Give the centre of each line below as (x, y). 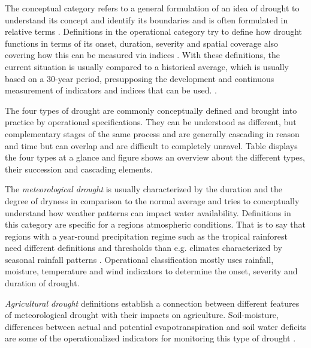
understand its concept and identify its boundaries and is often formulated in (147, 19)
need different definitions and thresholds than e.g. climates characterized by (144, 248)
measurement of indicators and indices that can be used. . (111, 90)
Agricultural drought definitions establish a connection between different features (152, 303)
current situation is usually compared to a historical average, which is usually (147, 66)
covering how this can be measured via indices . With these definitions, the (142, 55)
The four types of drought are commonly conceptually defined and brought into (151, 110)
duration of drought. (42, 283)
